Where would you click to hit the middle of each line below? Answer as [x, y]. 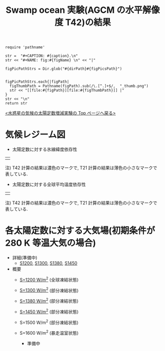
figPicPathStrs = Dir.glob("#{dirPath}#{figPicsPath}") [64, 69]
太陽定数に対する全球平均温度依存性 [49, 185]
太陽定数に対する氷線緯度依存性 [45, 149]
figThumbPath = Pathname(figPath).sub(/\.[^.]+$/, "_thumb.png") [79, 86]
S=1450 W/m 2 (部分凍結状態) [49, 311]
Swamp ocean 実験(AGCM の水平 [74, 10]
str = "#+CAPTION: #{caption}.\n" [42, 56]
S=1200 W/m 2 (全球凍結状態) [49, 279]
